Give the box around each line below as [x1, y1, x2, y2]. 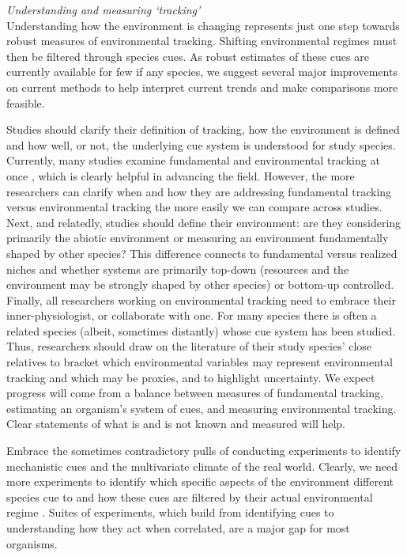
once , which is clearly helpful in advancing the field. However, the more [6, 167, 355, 184]
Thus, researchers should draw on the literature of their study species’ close [6, 338, 372, 354]
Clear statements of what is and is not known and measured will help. [6, 415, 346, 432]
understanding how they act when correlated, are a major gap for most [6, 520, 350, 536]
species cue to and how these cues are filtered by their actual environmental [6, 488, 373, 505]
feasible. [6, 94, 45, 111]
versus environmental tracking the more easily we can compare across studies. [6, 199, 383, 215]
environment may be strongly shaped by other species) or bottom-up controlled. [6, 276, 394, 293]
